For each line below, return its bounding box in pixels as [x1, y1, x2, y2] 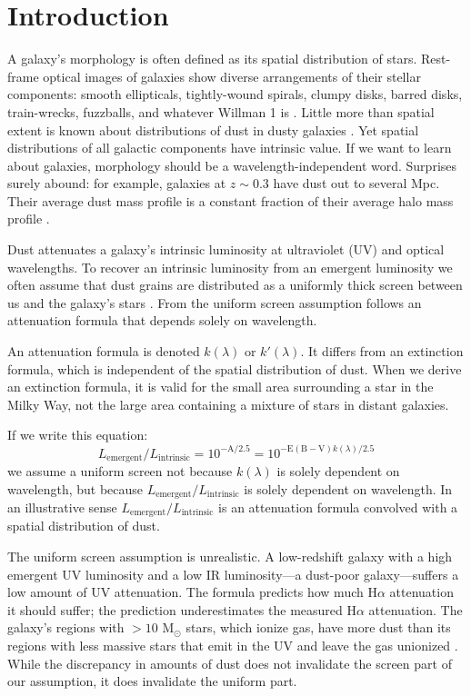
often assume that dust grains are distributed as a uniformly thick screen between [7, 275, 463, 294]
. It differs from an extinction [300, 342, 464, 361]
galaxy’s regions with [7, 618, 125, 637]
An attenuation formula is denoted [7, 342, 200, 361]
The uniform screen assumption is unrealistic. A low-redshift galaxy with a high [7, 547, 453, 566]
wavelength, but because [7, 479, 144, 498]
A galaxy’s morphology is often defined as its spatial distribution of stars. [7, 49, 417, 68]
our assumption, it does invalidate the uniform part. [7, 671, 297, 691]
